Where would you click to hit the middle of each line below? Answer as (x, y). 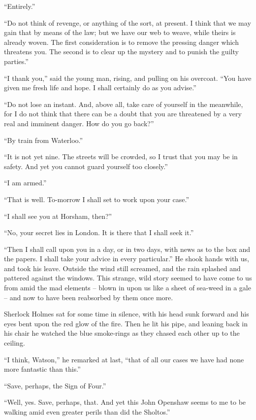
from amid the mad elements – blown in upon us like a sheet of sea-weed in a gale (128, 288)
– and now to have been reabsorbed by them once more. (89, 297)
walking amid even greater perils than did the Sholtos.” (87, 412)
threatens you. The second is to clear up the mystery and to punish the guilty (121, 52)
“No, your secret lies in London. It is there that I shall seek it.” (99, 232)
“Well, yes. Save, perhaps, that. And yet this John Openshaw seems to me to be (125, 402)
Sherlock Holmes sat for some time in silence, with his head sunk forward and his (127, 314)
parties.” (16, 61)
